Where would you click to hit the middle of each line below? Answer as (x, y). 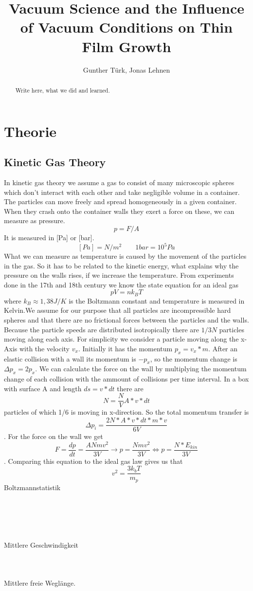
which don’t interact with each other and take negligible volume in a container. (122, 192)
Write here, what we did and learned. (63, 90)
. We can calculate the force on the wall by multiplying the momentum (141, 369)
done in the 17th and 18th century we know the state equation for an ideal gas (121, 284)
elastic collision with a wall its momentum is (70, 358)
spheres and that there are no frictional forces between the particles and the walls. (126, 320)
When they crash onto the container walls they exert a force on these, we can (119, 211)
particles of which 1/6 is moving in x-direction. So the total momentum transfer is (126, 412)
